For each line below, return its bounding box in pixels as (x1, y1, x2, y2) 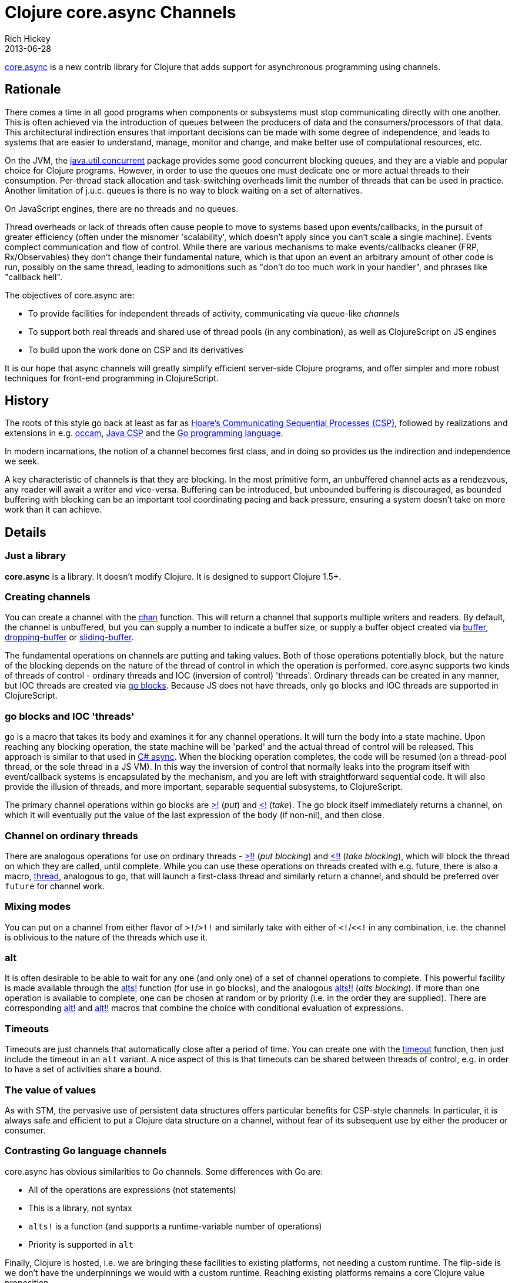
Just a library (5, 550, 66, 562)
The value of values (5, 1083, 96, 1096)
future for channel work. (5, 880, 105, 891)
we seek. (5, 456, 39, 467)
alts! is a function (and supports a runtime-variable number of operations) (28, 1221, 322, 1231)
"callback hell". (5, 271, 62, 282)
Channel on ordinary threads (5, 829, 139, 842)
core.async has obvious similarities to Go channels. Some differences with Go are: (5, 1166, 323, 1176)
